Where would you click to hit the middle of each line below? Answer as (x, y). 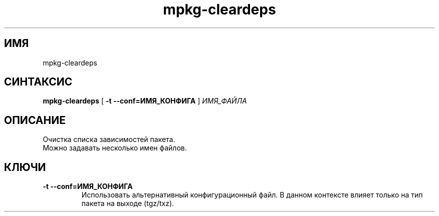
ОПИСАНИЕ (35, 120)
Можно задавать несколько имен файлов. (115, 148)
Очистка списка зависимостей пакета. (109, 139)
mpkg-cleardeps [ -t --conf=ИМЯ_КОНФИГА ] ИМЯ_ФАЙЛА (145, 101)
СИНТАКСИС (38, 82)
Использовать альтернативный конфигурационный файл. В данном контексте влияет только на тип (252, 195)
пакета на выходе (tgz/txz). (128, 203)
